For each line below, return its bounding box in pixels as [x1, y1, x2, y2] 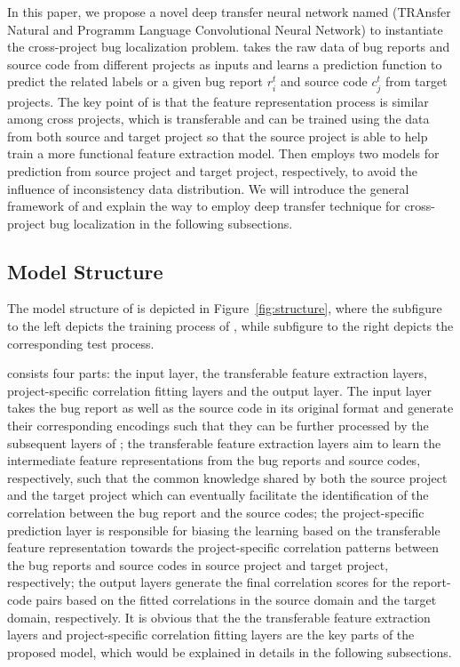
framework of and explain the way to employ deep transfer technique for [7, 197, 401, 215]
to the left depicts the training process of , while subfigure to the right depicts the [7, 317, 454, 335]
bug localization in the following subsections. [49, 213, 293, 232]
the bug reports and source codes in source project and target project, [7, 555, 389, 574]
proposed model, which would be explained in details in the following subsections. [7, 642, 452, 661]
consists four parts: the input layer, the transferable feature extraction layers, [7, 364, 427, 382]
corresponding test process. [7, 333, 155, 352]
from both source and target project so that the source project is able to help [7, 126, 428, 145]
